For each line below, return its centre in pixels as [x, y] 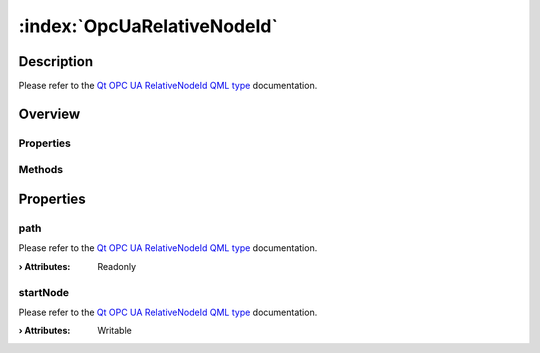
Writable [114, 331]
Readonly [117, 266]
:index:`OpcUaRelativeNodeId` [148, 26]
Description [56, 61]
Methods [41, 170]
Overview [49, 113]
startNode [44, 292]
